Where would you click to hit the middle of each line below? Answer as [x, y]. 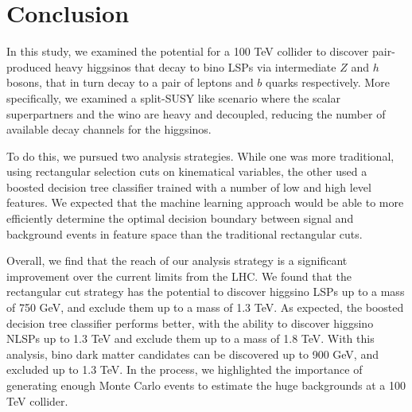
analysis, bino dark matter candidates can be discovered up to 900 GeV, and [192, 354]
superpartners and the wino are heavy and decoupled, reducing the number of [196, 113]
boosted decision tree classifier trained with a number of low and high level [189, 187]
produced [29, 66]
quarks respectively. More [328, 82]
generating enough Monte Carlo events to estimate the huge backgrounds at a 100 [206, 385]
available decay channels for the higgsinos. [109, 129]
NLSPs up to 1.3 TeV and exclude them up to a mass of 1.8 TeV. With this [190, 338]
